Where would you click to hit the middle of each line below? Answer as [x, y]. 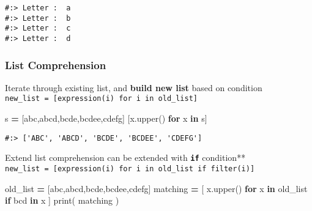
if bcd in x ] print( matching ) [62, 200]
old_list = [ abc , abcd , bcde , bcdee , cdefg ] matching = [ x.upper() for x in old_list [156, 188]
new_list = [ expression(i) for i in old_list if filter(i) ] [130, 169]
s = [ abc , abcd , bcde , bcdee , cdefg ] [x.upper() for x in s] [106, 118]
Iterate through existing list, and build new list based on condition [134, 87]
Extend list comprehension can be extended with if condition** [125, 157]
